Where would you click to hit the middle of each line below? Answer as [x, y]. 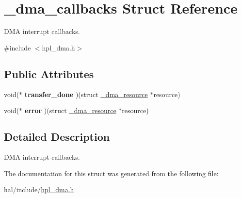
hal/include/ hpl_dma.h [39, 190]
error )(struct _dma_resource [70, 110]
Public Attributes [49, 74]
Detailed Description [57, 137]
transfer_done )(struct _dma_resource [86, 94]
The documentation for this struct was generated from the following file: [111, 173]
